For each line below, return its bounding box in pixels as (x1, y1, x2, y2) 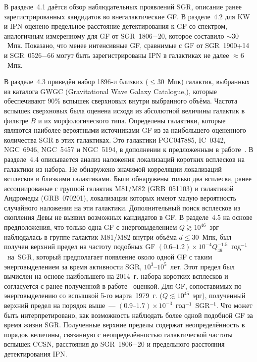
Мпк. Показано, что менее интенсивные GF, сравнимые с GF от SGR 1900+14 (7, 40, 250, 51)
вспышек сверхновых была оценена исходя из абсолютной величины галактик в (4, 105, 245, 115)
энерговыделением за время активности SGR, (4, 261, 142, 271)
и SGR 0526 (4, 50, 42, 60)
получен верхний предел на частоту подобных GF (4, 241, 155, 252)
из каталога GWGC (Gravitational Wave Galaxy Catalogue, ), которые (4, 86, 217, 96)
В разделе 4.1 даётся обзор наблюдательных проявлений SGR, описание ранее (4, 1, 242, 11)
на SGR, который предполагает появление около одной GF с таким (7, 252, 212, 262)
